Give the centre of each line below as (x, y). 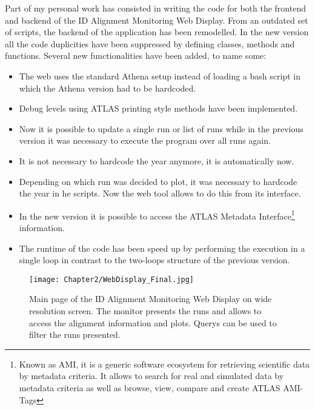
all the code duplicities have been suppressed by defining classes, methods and (150, 43)
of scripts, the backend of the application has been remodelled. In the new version (157, 32)
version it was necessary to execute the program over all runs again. (145, 140)
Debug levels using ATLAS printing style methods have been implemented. (158, 108)
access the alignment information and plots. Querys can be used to (153, 322)
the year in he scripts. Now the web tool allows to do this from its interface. (160, 193)
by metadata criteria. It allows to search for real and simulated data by (151, 376)
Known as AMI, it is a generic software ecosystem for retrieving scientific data (164, 364)
